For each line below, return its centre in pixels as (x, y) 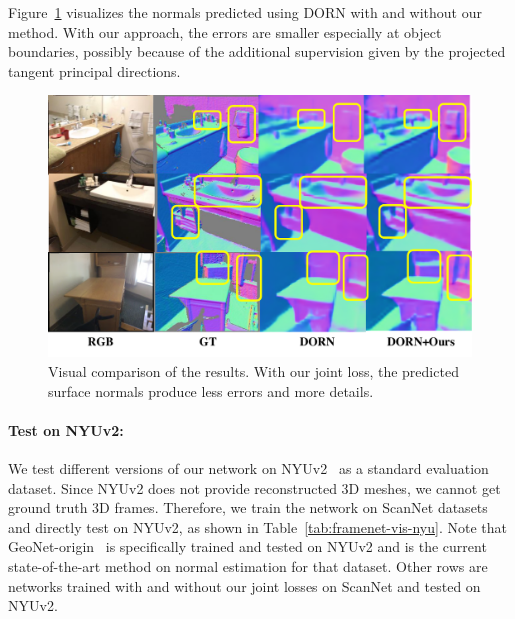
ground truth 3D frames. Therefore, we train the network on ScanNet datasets (248, 507)
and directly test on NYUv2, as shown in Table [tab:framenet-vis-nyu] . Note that (257, 526)
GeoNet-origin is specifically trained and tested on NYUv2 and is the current (247, 546)
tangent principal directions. (94, 70)
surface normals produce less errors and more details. (211, 390)
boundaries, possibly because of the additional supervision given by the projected (257, 51)
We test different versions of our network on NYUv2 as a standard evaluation (248, 468)
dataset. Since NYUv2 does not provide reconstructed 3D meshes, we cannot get (254, 487)
